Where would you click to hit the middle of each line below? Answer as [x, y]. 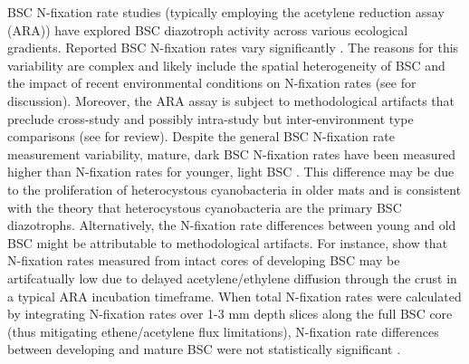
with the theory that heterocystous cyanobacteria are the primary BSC [205, 207]
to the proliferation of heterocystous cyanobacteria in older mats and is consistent [234, 189]
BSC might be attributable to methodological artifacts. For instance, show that [228, 242]
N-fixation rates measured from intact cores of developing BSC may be [204, 260]
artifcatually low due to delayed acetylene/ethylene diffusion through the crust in [232, 278]
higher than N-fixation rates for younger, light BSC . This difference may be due [231, 172]
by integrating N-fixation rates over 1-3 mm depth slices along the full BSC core [230, 314]
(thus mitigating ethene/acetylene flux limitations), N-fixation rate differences [223, 331]
